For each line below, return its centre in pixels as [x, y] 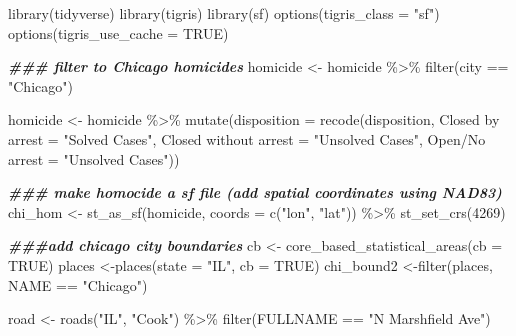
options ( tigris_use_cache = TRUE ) [118, 32]
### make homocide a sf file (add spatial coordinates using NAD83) [255, 192]
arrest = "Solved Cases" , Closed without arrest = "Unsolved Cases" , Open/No [247, 138]
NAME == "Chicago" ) [78, 284]
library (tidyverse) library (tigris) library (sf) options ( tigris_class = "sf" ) [224, 13]
